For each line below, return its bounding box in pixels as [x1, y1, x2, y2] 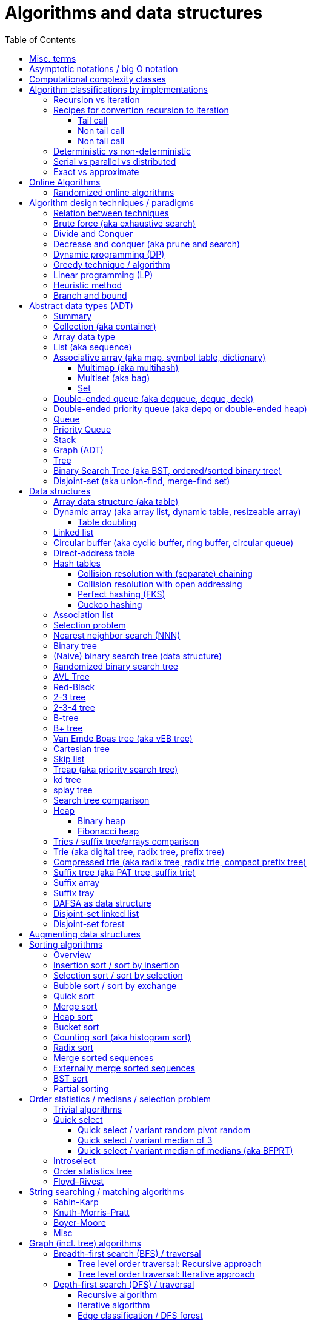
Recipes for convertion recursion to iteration [53, 104, 229, 115]
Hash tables [53, 557, 101, 568]
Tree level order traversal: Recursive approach [78, 1258, 262, 1269]
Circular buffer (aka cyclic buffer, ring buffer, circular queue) [53, 537, 294, 548]
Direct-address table [53, 547, 135, 558]
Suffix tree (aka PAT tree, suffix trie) [53, 867, 196, 877]
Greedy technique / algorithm [53, 259, 170, 270]
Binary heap [78, 815, 125, 826]
